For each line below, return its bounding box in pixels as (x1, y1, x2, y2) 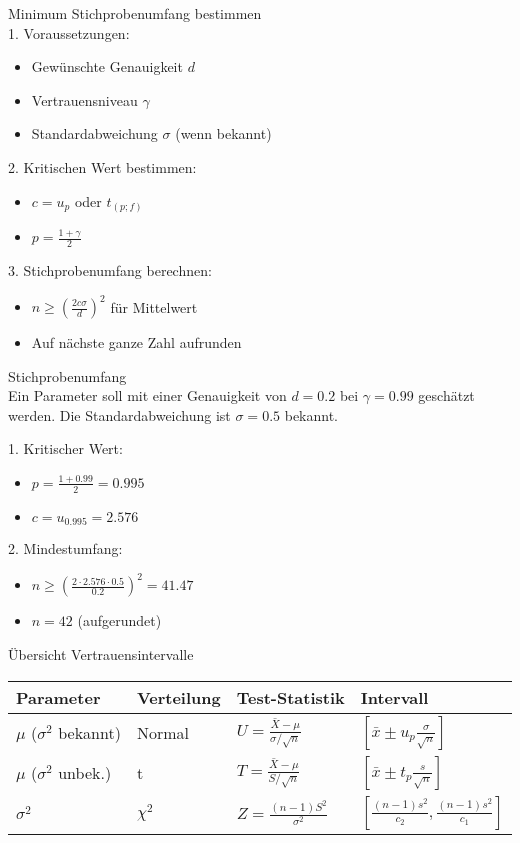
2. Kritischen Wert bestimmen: (8, 156, 197, 177)
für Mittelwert (110, 296, 198, 316)
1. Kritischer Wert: (8, 438, 123, 459)
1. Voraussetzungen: (8, 22, 130, 43)
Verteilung (136, 685, 221, 709)
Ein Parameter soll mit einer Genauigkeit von (8, 385, 287, 406)
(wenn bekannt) (175, 123, 272, 144)
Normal (136, 721, 189, 745)
